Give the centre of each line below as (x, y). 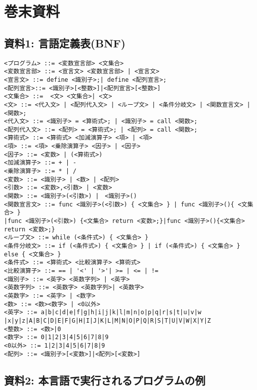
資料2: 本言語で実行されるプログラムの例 (105, 380)
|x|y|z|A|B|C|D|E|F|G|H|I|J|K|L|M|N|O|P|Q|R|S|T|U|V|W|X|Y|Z (108, 320)
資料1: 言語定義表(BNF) (65, 43)
